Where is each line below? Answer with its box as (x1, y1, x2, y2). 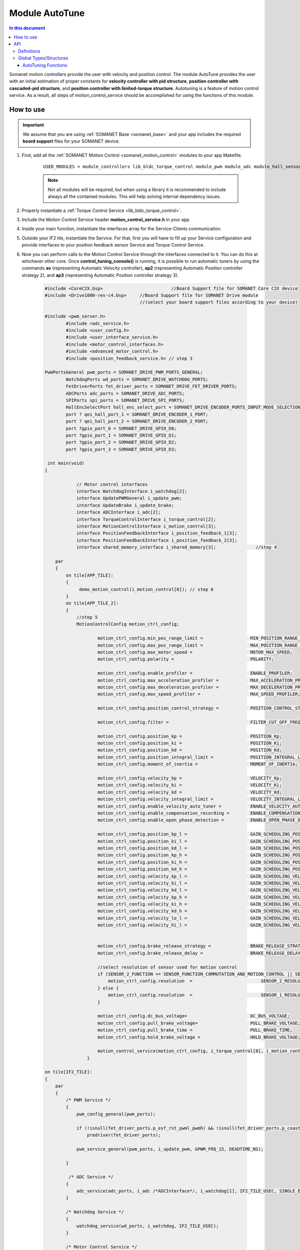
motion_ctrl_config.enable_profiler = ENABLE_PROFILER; (97, 670, 292, 676)
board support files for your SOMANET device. (22, 138, 120, 144)
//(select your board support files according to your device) (139, 299, 298, 305)
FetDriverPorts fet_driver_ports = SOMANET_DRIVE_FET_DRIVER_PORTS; (65, 383, 237, 389)
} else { (97, 985, 119, 991)
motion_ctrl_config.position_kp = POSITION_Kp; (97, 733, 282, 739)
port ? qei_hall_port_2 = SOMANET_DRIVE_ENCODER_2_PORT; (65, 418, 208, 424)
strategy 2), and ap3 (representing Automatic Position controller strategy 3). (21, 272, 179, 278)
